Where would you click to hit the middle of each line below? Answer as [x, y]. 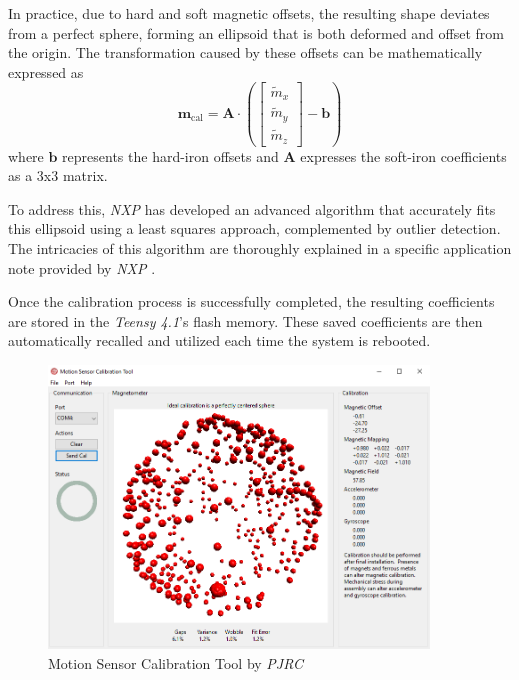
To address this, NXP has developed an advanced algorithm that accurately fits [252, 208]
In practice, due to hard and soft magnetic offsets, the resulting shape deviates [249, 13]
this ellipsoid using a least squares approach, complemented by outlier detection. [254, 228]
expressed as [46, 71]
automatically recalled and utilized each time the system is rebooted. [219, 340]
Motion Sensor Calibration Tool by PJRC [176, 662]
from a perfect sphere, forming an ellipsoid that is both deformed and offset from [256, 32]
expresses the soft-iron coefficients [403, 155]
